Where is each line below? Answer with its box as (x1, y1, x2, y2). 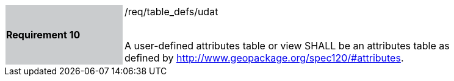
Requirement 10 (6, 29, 81, 41)
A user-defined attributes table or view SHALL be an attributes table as (124, 40, 450, 52)
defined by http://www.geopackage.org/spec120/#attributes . (124, 52, 404, 64)
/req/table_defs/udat (124, 5, 218, 18)
